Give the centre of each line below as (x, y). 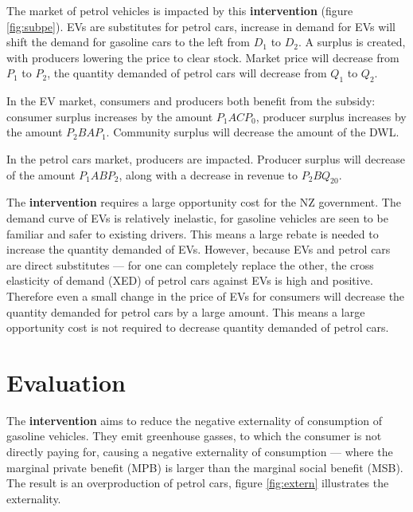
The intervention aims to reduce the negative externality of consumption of (195, 420)
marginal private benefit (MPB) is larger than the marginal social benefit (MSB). (205, 467)
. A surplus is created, (352, 42)
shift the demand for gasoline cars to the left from (129, 42)
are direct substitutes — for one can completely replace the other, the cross (190, 264)
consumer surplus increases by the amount (110, 116)
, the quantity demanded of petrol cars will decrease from (187, 73)
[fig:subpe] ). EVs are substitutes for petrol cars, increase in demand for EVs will (201, 26)
